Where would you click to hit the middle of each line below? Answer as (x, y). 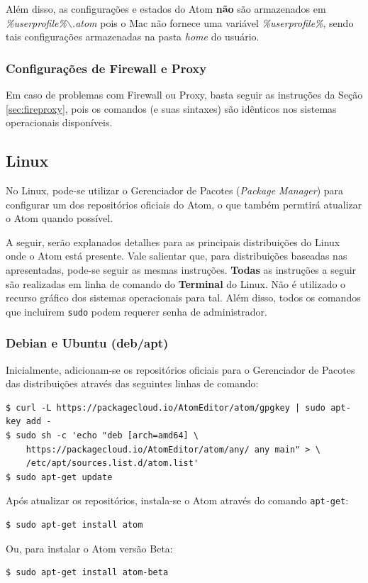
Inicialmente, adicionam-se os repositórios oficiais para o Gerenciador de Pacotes (180, 369)
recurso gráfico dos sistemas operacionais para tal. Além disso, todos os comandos (183, 298)
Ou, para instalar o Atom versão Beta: (89, 548)
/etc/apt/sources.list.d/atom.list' (112, 463)
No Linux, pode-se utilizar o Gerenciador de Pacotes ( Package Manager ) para (175, 190)
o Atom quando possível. (60, 218)
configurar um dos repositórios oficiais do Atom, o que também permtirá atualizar (184, 204)
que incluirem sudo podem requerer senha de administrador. (136, 311)
